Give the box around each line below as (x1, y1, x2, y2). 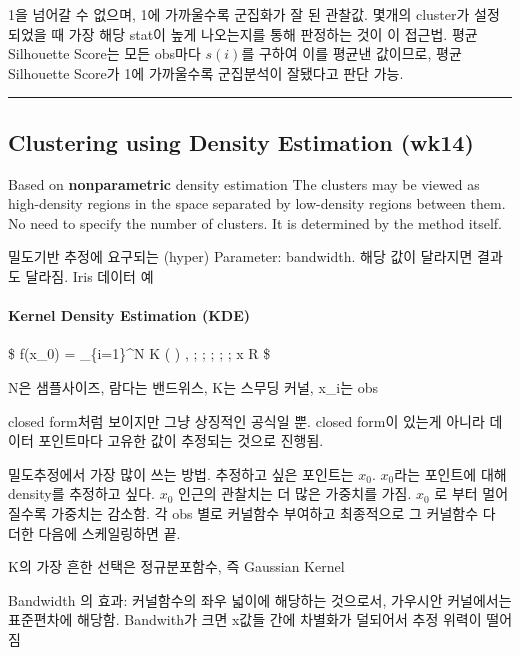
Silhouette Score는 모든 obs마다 (8, 43, 201, 64)
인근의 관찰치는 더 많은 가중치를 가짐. (178, 483, 412, 504)
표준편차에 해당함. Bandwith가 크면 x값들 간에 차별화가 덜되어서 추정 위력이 (8, 609, 482, 630)
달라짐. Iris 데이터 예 (25, 265, 154, 286)
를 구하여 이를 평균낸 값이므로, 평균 (241, 43, 462, 64)
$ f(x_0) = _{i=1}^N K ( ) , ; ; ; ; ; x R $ (8, 343, 271, 364)
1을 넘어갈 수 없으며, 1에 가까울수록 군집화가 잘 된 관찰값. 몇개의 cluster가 (8, 4, 470, 24)
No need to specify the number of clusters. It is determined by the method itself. (8, 212, 502, 233)
